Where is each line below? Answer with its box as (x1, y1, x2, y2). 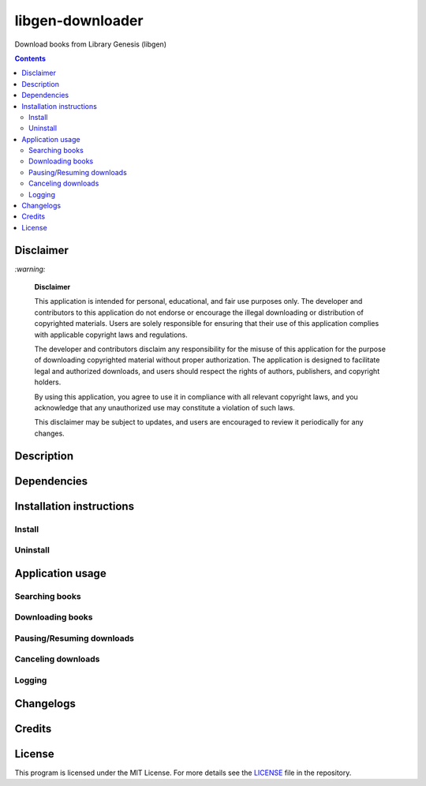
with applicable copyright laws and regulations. (34, 330, 189, 339)
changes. (34, 429, 65, 438)
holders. (34, 377, 62, 387)
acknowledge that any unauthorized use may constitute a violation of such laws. (34, 403, 295, 412)
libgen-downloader (14, 12, 144, 29)
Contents (14, 54, 47, 63)
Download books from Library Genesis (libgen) (14, 39, 167, 49)
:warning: (14, 264, 46, 274)
